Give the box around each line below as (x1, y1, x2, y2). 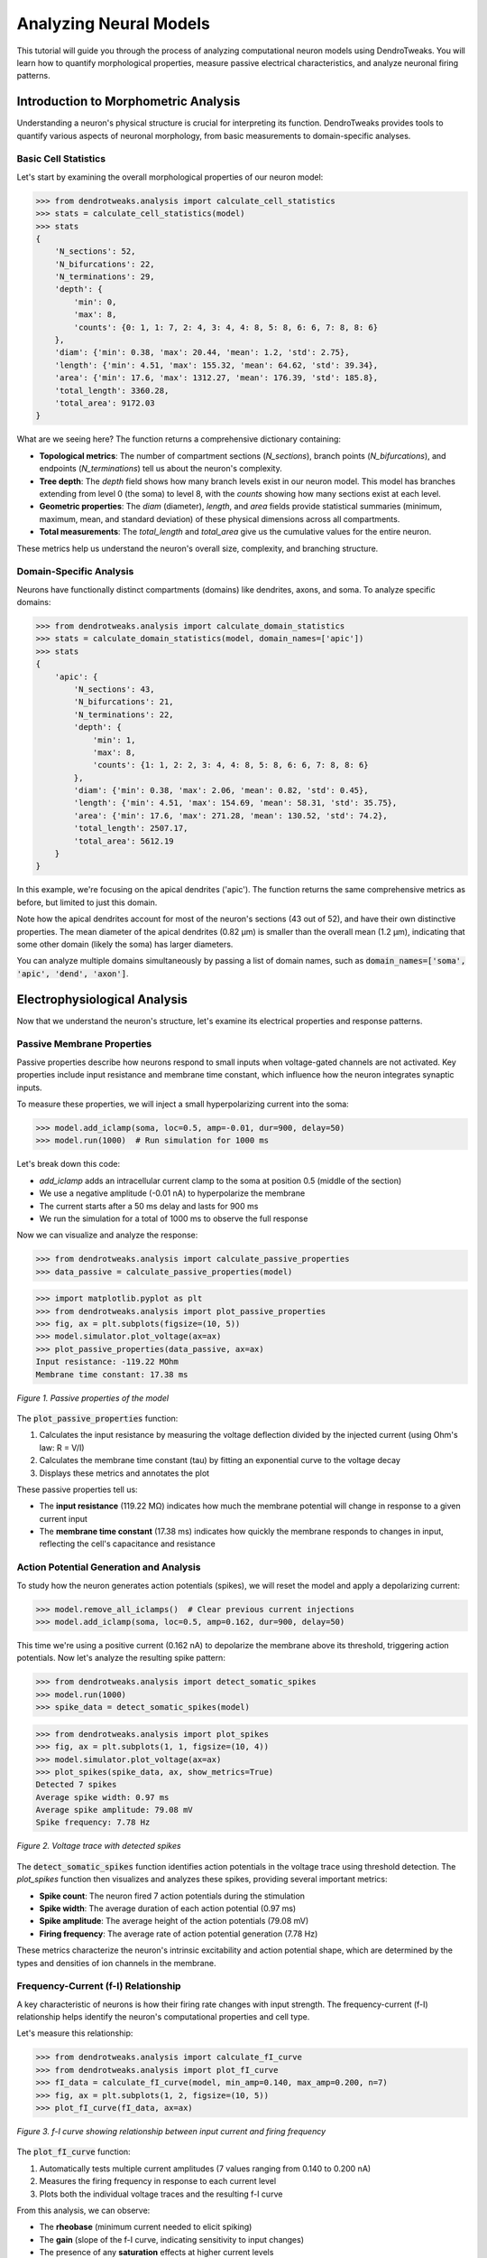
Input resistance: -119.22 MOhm (35, 1357, 179, 1367)
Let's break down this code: (16, 1159, 121, 1170)
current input (39, 1513, 87, 1524)
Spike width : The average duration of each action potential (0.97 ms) (39, 1903, 297, 1914)
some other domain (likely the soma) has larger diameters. (16, 938, 234, 949)
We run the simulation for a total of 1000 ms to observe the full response (39, 1213, 308, 1224)
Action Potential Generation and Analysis (16, 1561, 201, 1573)
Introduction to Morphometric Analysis (16, 94, 241, 109)
